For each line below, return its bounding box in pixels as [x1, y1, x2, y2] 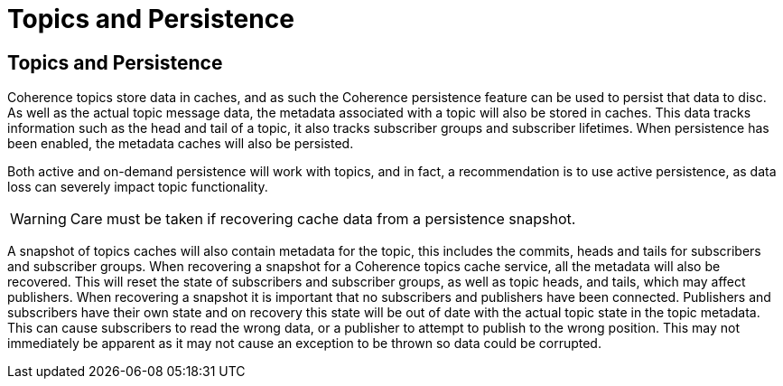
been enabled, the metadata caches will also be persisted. [7, 136, 354, 152]
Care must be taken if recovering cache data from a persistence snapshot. [70, 210, 576, 229]
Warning [10, 210, 67, 229]
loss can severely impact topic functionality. [7, 179, 268, 195]
